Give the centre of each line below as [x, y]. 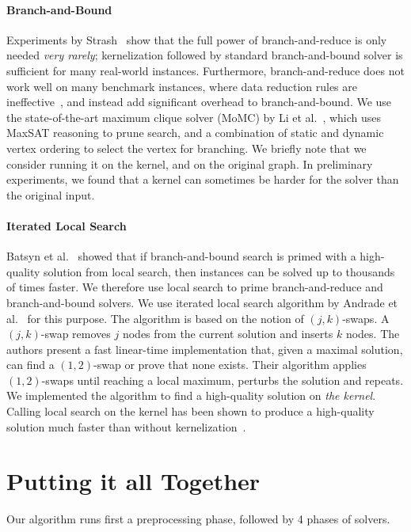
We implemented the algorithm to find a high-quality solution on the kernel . [191, 395]
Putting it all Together [133, 481]
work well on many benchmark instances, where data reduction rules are [182, 86]
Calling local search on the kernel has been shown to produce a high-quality [190, 411]
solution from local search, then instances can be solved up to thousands [219, 271]
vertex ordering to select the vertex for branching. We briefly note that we [186, 148]
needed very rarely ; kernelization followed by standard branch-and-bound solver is [205, 55]
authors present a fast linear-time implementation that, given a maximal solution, [205, 349]
